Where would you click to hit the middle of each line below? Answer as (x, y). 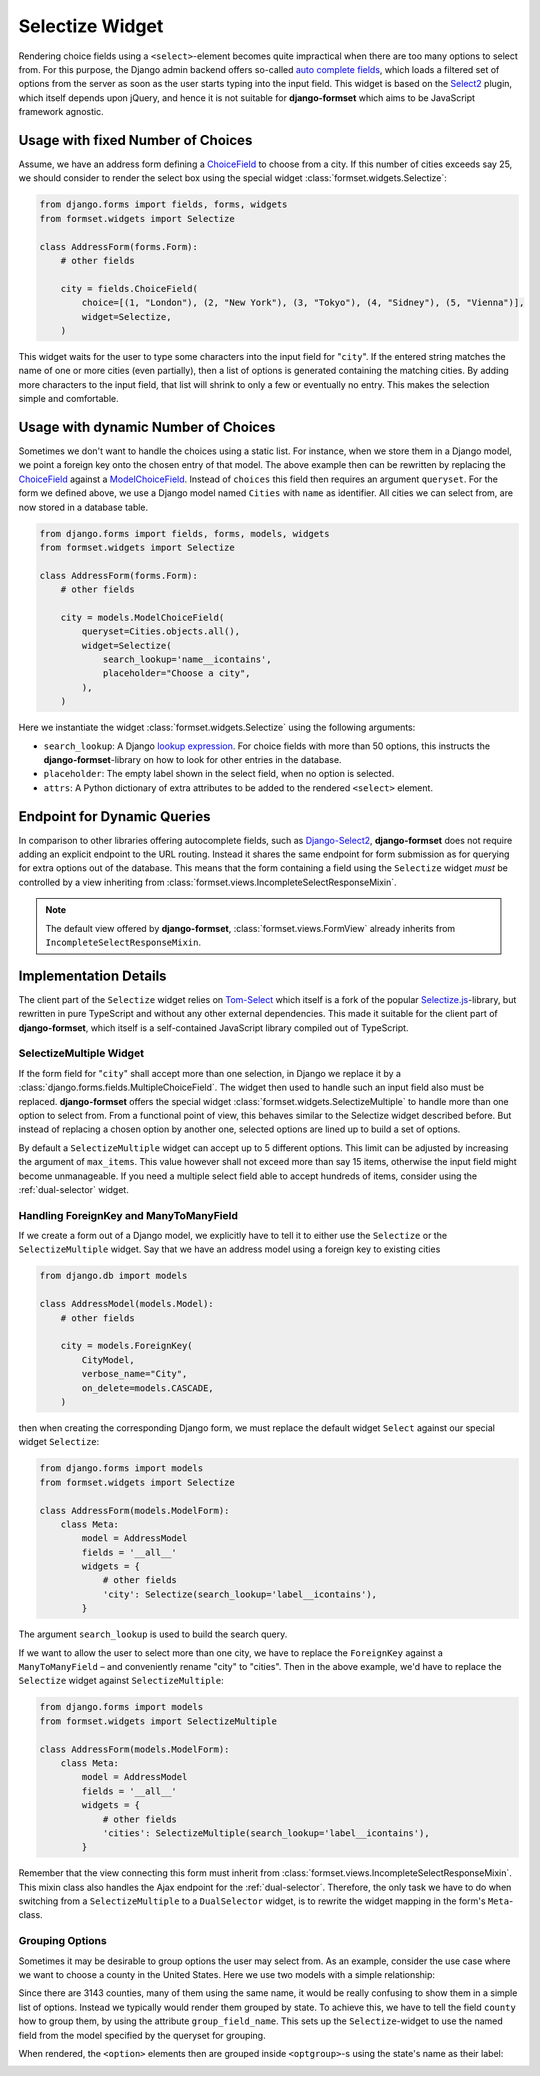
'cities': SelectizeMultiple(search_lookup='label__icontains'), (266, 1833)
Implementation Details (92, 975)
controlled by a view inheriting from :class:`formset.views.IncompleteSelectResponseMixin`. (207, 882)
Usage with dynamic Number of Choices (147, 426)
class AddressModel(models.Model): (126, 1304)
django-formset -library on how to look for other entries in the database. (192, 759)
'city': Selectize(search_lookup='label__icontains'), (240, 1594)
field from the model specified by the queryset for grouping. (142, 2035)
